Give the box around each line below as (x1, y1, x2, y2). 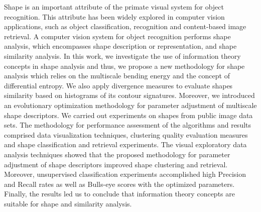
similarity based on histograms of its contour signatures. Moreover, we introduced (4, 90, 255, 100)
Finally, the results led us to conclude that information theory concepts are (4, 188, 235, 199)
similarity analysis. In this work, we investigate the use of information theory (4, 50, 241, 61)
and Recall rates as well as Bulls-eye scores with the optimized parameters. (4, 178, 235, 189)
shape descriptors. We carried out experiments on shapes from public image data (4, 110, 253, 120)
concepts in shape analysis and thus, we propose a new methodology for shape (4, 60, 245, 71)
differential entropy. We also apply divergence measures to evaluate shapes (4, 80, 233, 90)
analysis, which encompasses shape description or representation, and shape (4, 41, 237, 51)
